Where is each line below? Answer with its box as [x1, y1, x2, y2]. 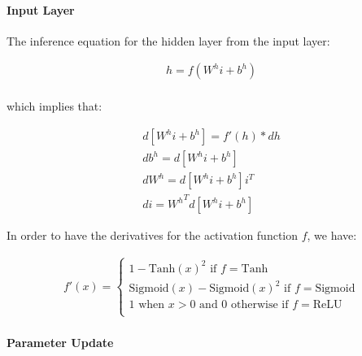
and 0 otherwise [199, 299, 278, 311]
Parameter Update [7, 334, 114, 351]
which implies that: [7, 98, 102, 115]
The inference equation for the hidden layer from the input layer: [7, 32, 330, 49]
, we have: [307, 227, 357, 244]
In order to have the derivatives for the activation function [7, 227, 299, 244]
